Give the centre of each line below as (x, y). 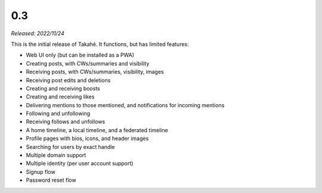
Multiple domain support (56, 155)
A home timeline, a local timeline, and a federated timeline (97, 130)
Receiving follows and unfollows (66, 122)
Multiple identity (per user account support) (80, 163)
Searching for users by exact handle (70, 147)
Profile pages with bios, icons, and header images (87, 138)
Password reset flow (51, 180)
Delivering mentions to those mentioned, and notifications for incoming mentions (125, 105)
